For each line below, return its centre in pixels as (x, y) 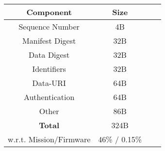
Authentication (49, 97)
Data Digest (49, 55)
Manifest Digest (49, 41)
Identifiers (49, 69)
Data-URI (49, 83)
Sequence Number (49, 26)
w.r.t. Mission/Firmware (49, 139)
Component (49, 12)
